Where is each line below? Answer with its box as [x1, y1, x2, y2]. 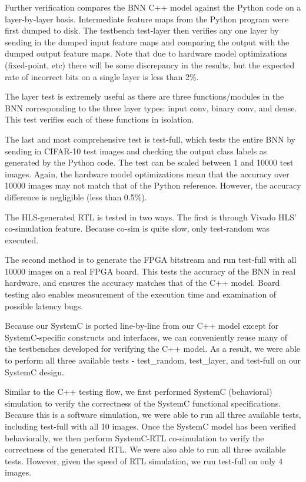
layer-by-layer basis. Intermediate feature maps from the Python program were [5, 12, 289, 25]
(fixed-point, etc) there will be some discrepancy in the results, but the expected [5, 58, 295, 71]
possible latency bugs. [5, 299, 84, 312]
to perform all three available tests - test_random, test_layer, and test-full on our [5, 354, 301, 367]
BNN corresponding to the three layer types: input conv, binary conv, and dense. [5, 101, 297, 114]
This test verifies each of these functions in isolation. [5, 113, 194, 126]
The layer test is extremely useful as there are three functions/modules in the [5, 90, 284, 103]
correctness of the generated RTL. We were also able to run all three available [5, 443, 286, 455]
